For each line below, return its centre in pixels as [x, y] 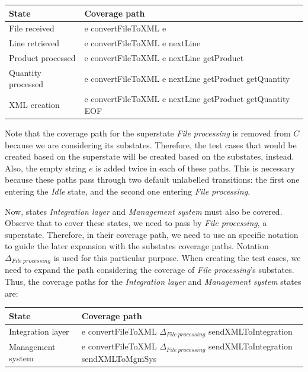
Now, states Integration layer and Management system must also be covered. [144, 211]
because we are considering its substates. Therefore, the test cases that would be [151, 144]
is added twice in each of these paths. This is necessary [195, 168]
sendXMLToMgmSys [119, 358]
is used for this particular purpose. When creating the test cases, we [177, 257]
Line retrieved [34, 43]
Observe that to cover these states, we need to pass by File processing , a [136, 223]
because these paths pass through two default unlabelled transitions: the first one [152, 179]
